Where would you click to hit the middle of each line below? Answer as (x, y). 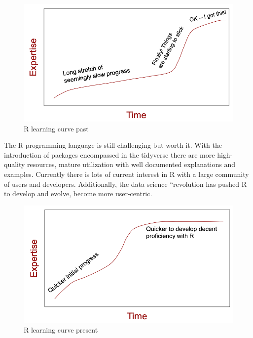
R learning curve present (61, 330)
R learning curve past (56, 128)
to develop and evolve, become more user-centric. (78, 193)
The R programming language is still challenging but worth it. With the (113, 145)
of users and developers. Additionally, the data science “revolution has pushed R (125, 184)
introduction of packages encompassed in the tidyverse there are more (109, 154)
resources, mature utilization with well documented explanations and (131, 164)
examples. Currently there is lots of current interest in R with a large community (126, 174)
